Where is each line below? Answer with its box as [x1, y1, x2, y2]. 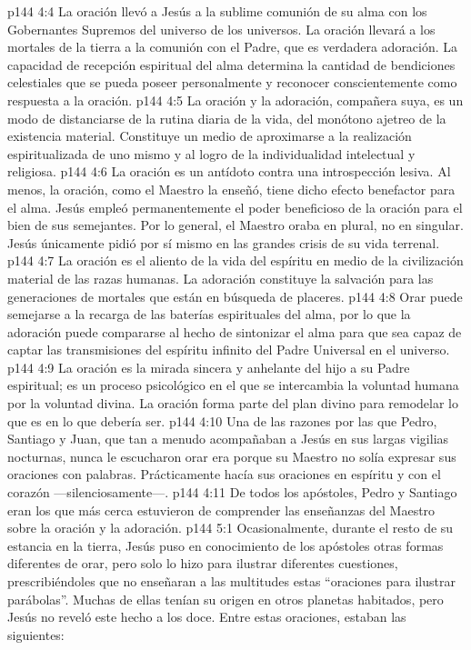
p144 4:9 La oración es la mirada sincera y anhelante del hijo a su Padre [7, 357, 410, 376]
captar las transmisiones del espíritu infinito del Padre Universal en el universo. [7, 340, 450, 359]
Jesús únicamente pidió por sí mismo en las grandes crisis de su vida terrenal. [7, 233, 440, 252]
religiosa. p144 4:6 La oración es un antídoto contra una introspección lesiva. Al [7, 162, 451, 181]
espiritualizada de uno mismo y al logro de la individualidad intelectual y [7, 144, 416, 163]
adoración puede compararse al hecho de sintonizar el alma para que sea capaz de [7, 322, 462, 341]
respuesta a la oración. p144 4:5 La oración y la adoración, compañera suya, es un [7, 90, 464, 109]
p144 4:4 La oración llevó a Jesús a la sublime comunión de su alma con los [7, 2, 427, 20]
